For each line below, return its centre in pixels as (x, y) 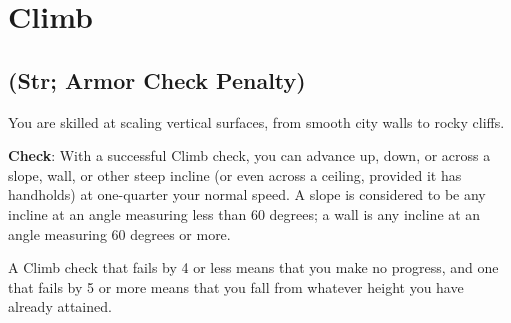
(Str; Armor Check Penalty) (157, 79)
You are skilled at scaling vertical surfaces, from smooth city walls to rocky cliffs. (256, 121)
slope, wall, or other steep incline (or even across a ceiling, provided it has (235, 174)
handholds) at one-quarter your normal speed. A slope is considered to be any (247, 194)
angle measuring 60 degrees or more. (119, 233)
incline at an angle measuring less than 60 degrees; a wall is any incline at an (244, 213)
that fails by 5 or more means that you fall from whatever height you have (236, 286)
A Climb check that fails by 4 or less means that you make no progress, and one (253, 267)
